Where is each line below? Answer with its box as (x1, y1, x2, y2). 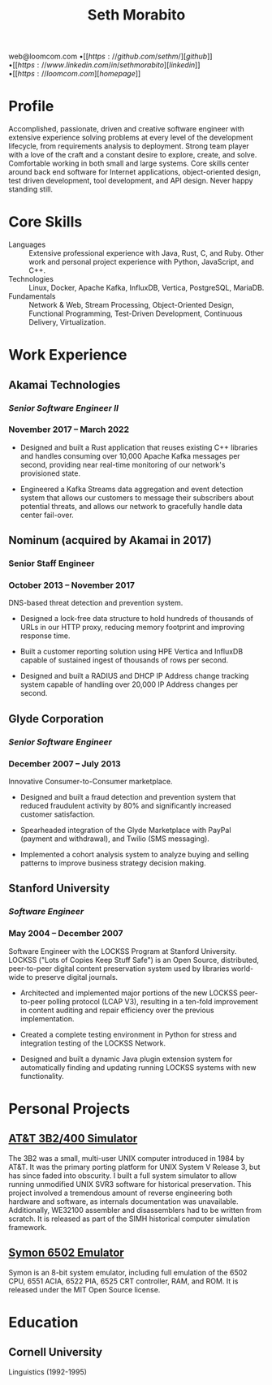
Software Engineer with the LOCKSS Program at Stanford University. (8, 946, 237, 956)
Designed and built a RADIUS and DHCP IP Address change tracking (19, 671, 249, 681)
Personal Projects (8, 1099, 131, 1118)
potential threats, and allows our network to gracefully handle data (19, 501, 243, 511)
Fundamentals (8, 291, 56, 301)
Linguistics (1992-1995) (8, 1366, 88, 1377)
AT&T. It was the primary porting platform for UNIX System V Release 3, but (8, 1162, 261, 1171)
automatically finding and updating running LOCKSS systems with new (19, 1062, 257, 1072)
